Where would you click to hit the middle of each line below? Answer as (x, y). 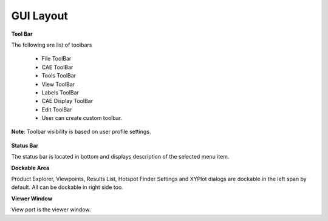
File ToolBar (56, 59)
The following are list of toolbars (52, 45)
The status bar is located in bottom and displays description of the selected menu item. (120, 157)
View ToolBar (58, 84)
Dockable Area (30, 168)
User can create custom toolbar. (82, 118)
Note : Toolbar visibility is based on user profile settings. (81, 132)
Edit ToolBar (57, 110)
